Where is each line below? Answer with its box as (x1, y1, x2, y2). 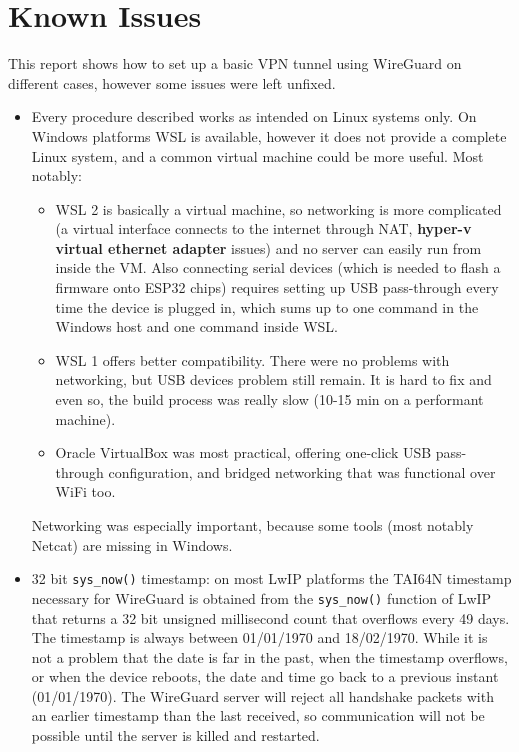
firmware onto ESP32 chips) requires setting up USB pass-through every (55, 277, 499, 298)
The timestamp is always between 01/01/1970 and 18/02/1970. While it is (31, 627, 488, 648)
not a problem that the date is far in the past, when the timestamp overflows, (31, 646, 508, 667)
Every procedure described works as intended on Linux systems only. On (31, 106, 477, 127)
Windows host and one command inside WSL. (55, 316, 338, 337)
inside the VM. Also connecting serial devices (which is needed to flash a (55, 257, 501, 278)
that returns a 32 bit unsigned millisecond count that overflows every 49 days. (31, 607, 510, 628)
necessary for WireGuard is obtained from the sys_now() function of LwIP (31, 587, 492, 608)
